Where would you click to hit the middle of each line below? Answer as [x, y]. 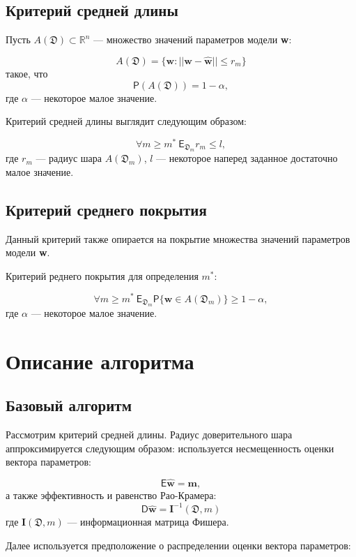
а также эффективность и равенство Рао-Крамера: [111, 495]
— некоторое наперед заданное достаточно [247, 158]
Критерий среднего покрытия [106, 209]
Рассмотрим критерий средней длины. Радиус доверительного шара [149, 435]
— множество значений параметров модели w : [193, 39]
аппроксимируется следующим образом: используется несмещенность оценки [170, 448]
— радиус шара [69, 158]
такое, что [27, 74]
